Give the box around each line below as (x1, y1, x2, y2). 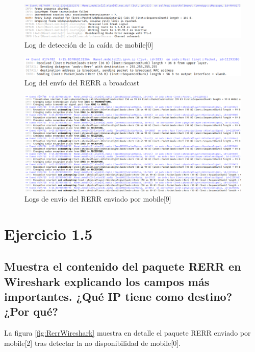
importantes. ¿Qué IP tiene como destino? (4, 289, 233, 304)
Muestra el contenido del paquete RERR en (4, 258, 241, 274)
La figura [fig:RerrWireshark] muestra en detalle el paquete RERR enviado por (4, 327, 251, 338)
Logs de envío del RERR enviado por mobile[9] (24, 193, 171, 204)
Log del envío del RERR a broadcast (24, 77, 140, 88)
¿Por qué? (4, 303, 58, 319)
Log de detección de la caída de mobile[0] (24, 39, 154, 50)
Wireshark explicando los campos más (4, 273, 210, 289)
